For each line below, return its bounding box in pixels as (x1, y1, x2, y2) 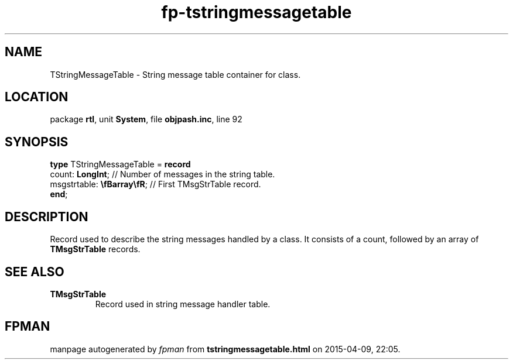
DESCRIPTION (5, 209, 88, 224)
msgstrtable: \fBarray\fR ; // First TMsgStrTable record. (50, 179, 261, 190)
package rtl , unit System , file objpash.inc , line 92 (50, 114, 242, 125)
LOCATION (5, 90, 69, 105)
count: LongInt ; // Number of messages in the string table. (50, 169, 275, 180)
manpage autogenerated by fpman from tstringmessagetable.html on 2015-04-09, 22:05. (50, 344, 401, 354)
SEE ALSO (5, 264, 64, 279)
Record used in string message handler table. (95, 298, 271, 309)
